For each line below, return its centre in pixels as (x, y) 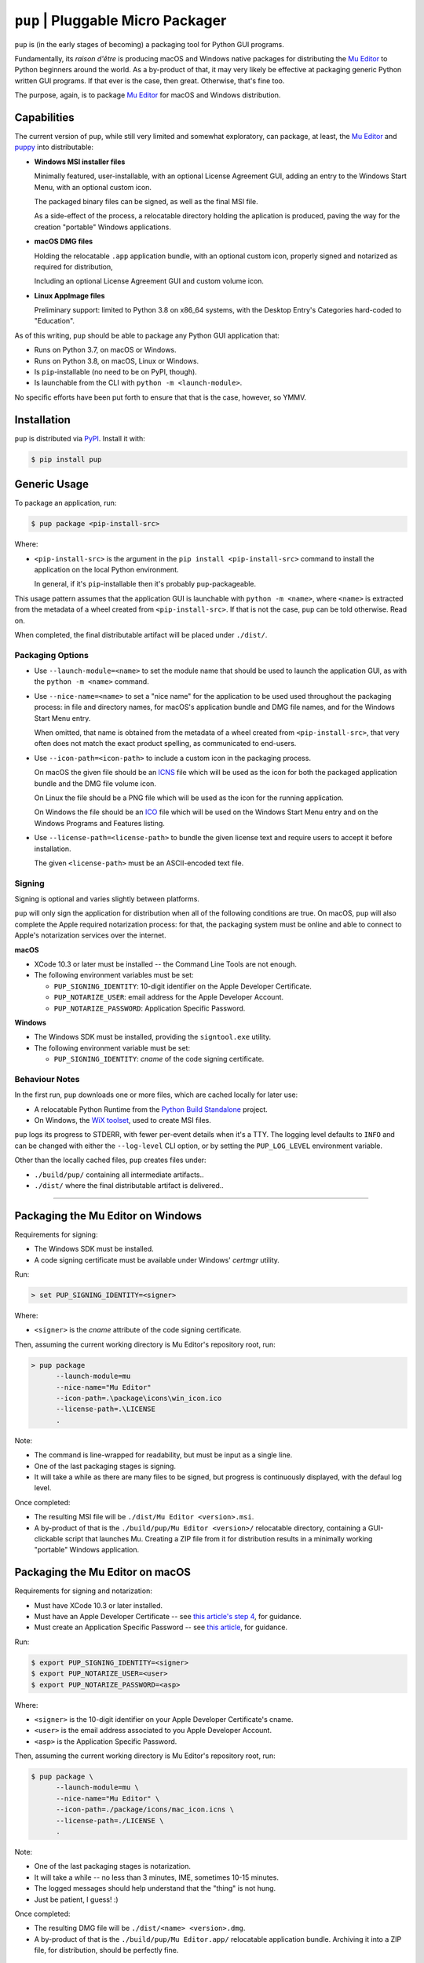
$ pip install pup (66, 459)
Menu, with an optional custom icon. (93, 187)
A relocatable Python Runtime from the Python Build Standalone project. (151, 1109)
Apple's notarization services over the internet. (90, 935)
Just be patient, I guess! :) (76, 1899)
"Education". (54, 321)
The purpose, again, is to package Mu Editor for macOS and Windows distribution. (148, 95)
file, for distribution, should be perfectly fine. (106, 1950)
